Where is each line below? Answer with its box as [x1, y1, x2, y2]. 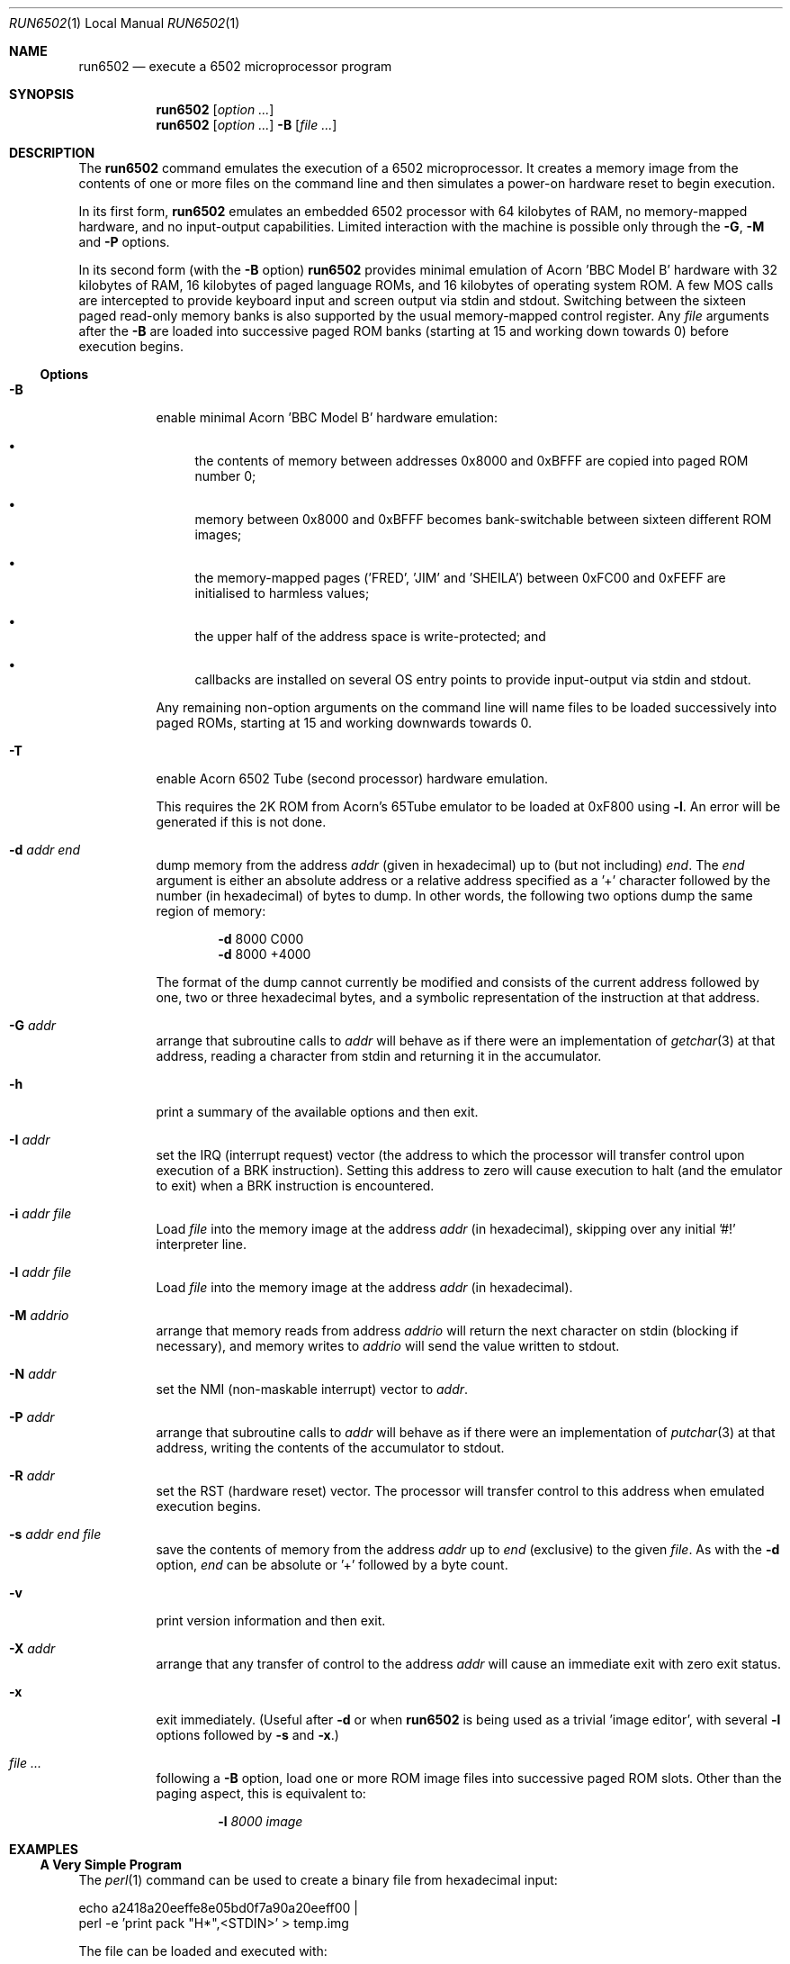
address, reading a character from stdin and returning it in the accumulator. [156, 1048, 602, 1063]
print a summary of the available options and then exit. [156, 1104, 479, 1119]
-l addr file [9, 1264, 72, 1280]
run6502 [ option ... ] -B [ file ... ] [156, 117, 337, 132]
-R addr [9, 1468, 55, 1483]
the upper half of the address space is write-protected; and [194, 629, 546, 644]
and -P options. [78, 234, 170, 249]
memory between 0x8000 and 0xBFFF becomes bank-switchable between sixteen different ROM [194, 511, 772, 527]
